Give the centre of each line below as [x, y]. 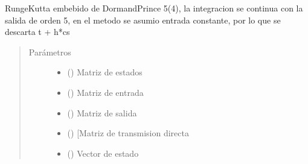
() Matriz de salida [102, 112]
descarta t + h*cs [37, 32]
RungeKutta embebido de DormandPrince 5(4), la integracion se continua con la [154, 8]
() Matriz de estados [105, 72]
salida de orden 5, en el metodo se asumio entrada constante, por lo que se [143, 20]
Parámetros [50, 52]
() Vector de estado [103, 153]
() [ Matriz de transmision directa [128, 133]
